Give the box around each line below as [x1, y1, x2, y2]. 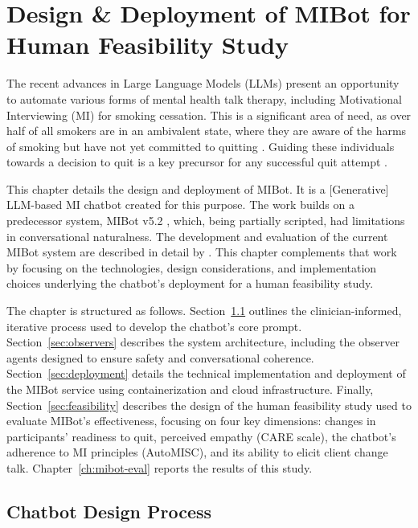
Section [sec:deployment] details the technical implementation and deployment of [6, 365, 406, 382]
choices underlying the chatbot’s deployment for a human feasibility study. [6, 275, 374, 292]
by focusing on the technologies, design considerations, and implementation [6, 259, 377, 276]
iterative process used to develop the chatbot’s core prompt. [6, 317, 302, 334]
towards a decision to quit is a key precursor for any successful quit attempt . [6, 153, 387, 170]
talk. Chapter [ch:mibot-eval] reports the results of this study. [6, 459, 313, 476]
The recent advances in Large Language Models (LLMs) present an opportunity [6, 75, 400, 92]
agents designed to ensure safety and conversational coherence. [6, 349, 314, 366]
